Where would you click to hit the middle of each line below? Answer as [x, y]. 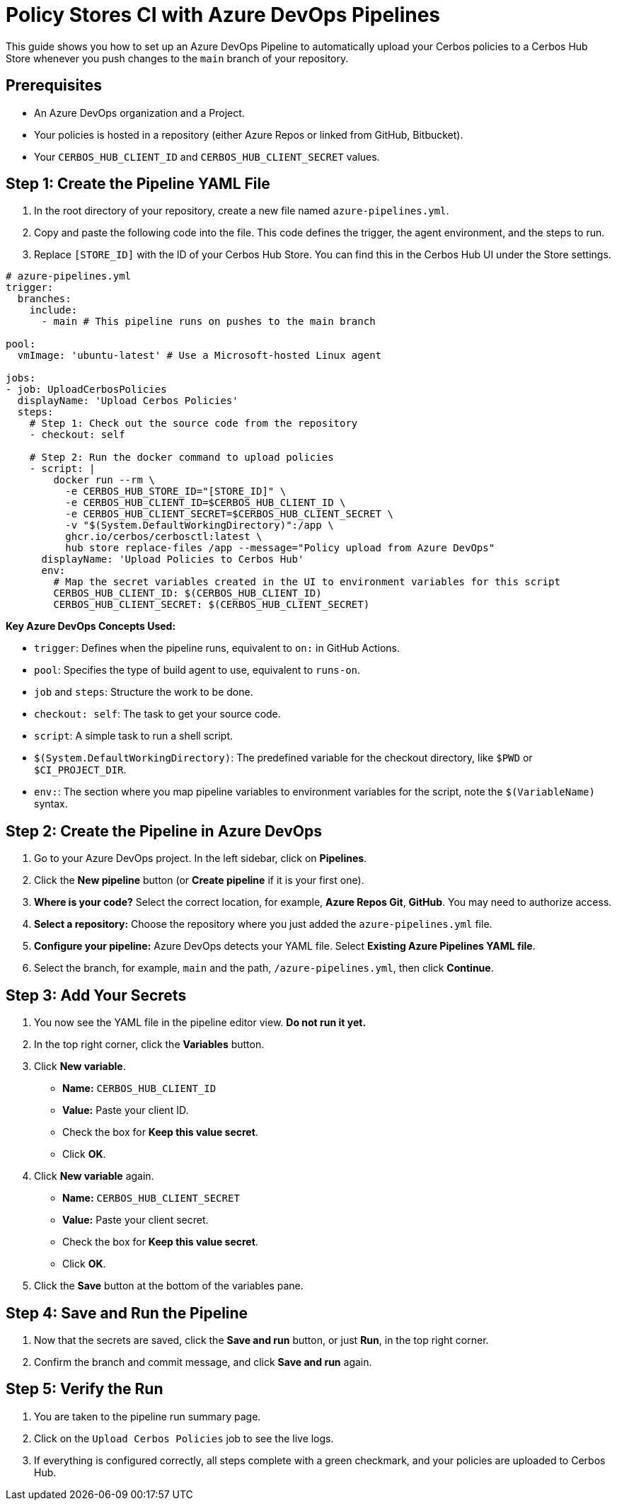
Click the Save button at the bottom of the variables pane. [169, 1286]
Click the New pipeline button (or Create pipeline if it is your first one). [199, 880]
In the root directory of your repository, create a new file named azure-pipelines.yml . [242, 211]
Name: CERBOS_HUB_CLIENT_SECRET [151, 1198]
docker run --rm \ [104, 480]
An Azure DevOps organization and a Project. [139, 113]
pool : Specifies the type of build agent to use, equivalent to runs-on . [197, 670]
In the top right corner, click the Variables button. [149, 1045]
